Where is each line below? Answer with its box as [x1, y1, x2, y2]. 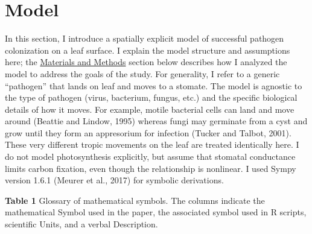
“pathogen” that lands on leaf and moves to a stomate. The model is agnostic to [5, 79, 302, 92]
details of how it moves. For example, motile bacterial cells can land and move [5, 103, 294, 115]
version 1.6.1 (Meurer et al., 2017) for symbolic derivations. [5, 174, 224, 186]
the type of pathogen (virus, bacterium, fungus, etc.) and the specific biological [5, 91, 298, 104]
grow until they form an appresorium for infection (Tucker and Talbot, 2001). [5, 126, 291, 139]
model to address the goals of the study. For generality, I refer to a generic [5, 67, 280, 80]
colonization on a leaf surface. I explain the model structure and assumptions [5, 43, 290, 56]
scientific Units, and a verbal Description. [5, 218, 158, 230]
